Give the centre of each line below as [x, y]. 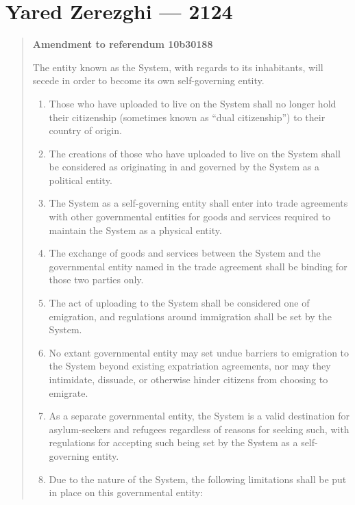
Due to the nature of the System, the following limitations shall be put [198, 479]
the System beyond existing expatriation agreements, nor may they [190, 366]
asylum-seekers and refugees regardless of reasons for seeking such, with [199, 429]
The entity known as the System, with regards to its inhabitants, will [178, 67]
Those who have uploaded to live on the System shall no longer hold [193, 103]
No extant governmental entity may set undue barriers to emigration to [199, 352]
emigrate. [69, 392]
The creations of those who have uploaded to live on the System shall [195, 153]
